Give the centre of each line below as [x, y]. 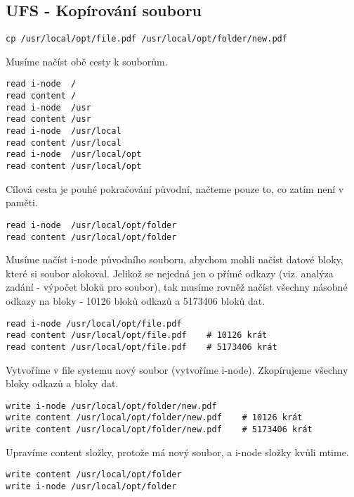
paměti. [22, 202]
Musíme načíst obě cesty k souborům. [87, 61]
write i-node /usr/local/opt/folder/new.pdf [111, 406]
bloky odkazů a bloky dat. [62, 383]
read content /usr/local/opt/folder [91, 237]
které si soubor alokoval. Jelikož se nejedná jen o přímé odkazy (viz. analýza [170, 273]
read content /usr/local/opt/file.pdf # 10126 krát [137, 335]
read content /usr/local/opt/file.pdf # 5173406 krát [142, 347]
